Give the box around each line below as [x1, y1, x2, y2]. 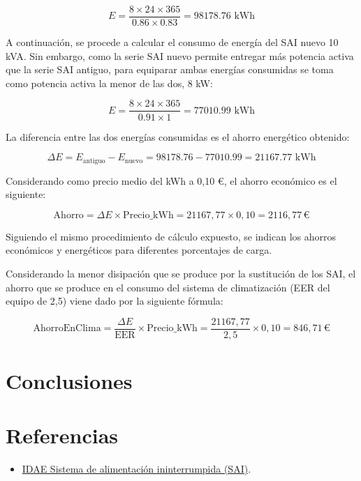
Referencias [6, 421, 119, 450]
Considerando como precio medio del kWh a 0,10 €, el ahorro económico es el [6, 173, 337, 188]
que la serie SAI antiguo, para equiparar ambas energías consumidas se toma [6, 62, 334, 77]
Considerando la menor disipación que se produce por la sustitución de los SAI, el [6, 266, 356, 280]
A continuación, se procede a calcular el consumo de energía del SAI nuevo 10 [6, 35, 339, 49]
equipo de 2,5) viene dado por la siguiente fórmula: [6, 293, 223, 308]
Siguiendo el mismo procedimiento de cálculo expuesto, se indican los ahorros [6, 229, 336, 243]
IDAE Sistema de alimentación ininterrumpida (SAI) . [22, 461, 251, 476]
